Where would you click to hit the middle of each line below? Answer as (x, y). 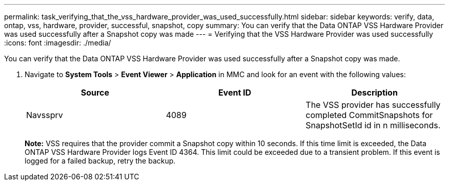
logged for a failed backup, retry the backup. (100, 161)
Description (374, 92)
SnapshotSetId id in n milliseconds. (373, 125)
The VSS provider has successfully (373, 105)
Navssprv (45, 115)
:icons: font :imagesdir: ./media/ (58, 43)
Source (95, 92)
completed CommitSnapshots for (369, 115)
